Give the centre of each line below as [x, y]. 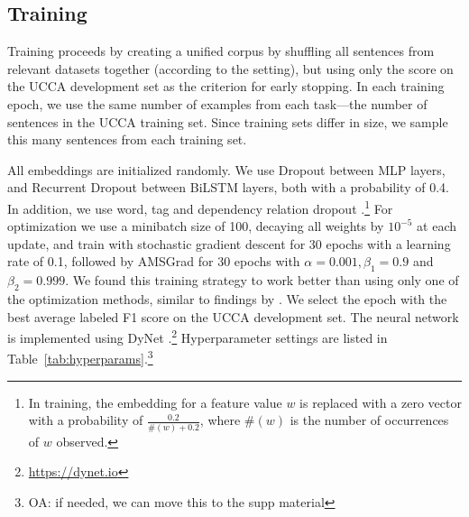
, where [220, 420]
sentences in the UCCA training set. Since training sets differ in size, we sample [228, 121]
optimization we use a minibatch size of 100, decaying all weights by [196, 226]
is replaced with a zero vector [381, 402]
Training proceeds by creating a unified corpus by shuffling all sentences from [221, 51]
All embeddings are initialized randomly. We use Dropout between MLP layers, [226, 169]
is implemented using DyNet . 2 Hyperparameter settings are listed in [198, 336]
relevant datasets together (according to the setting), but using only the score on [230, 68]
